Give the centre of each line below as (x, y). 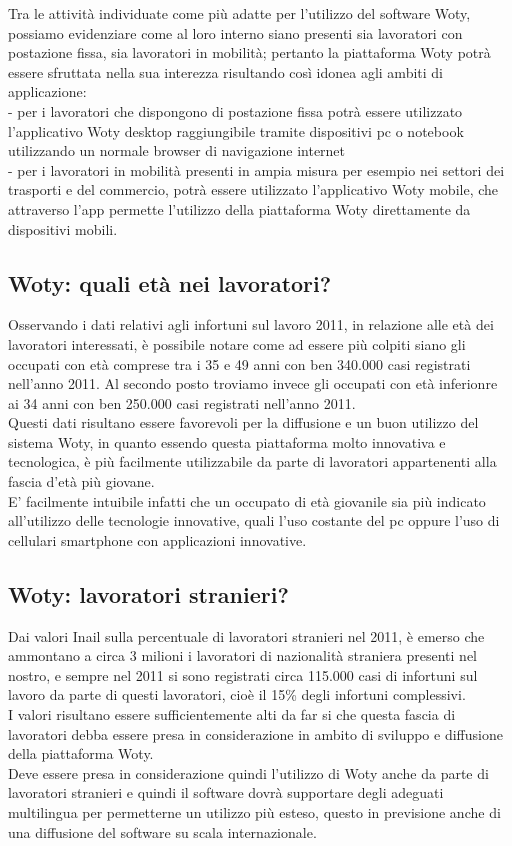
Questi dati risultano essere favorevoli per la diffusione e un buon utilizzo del (243, 422)
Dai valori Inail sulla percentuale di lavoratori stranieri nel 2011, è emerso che (246, 635)
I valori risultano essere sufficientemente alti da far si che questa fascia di (232, 714)
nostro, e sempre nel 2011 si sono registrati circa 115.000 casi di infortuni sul (243, 674)
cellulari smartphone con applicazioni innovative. (157, 539)
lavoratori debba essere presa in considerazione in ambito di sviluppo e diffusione (255, 733)
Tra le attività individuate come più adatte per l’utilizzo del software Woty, (239, 13)
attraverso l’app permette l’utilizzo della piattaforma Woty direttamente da (239, 208)
